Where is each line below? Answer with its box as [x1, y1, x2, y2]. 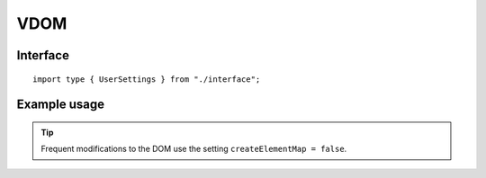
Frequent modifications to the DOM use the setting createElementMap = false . [40, 144, 347, 155]
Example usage [16, 97, 105, 112]
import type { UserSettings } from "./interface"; [32, 74, 261, 85]
